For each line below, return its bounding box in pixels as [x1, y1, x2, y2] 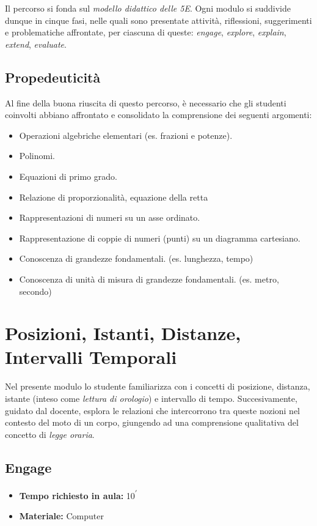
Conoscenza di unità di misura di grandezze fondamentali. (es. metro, [19, 272, 279, 285]
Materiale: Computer [19, 509, 104, 522]
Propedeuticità [5, 67, 101, 86]
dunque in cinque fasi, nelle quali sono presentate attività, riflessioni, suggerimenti [5, 13, 312, 26]
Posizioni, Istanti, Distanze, [5, 320, 241, 346]
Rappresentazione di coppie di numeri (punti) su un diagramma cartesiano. [19, 231, 301, 244]
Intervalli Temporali [5, 344, 177, 369]
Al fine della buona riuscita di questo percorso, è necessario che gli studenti [5, 96, 286, 109]
